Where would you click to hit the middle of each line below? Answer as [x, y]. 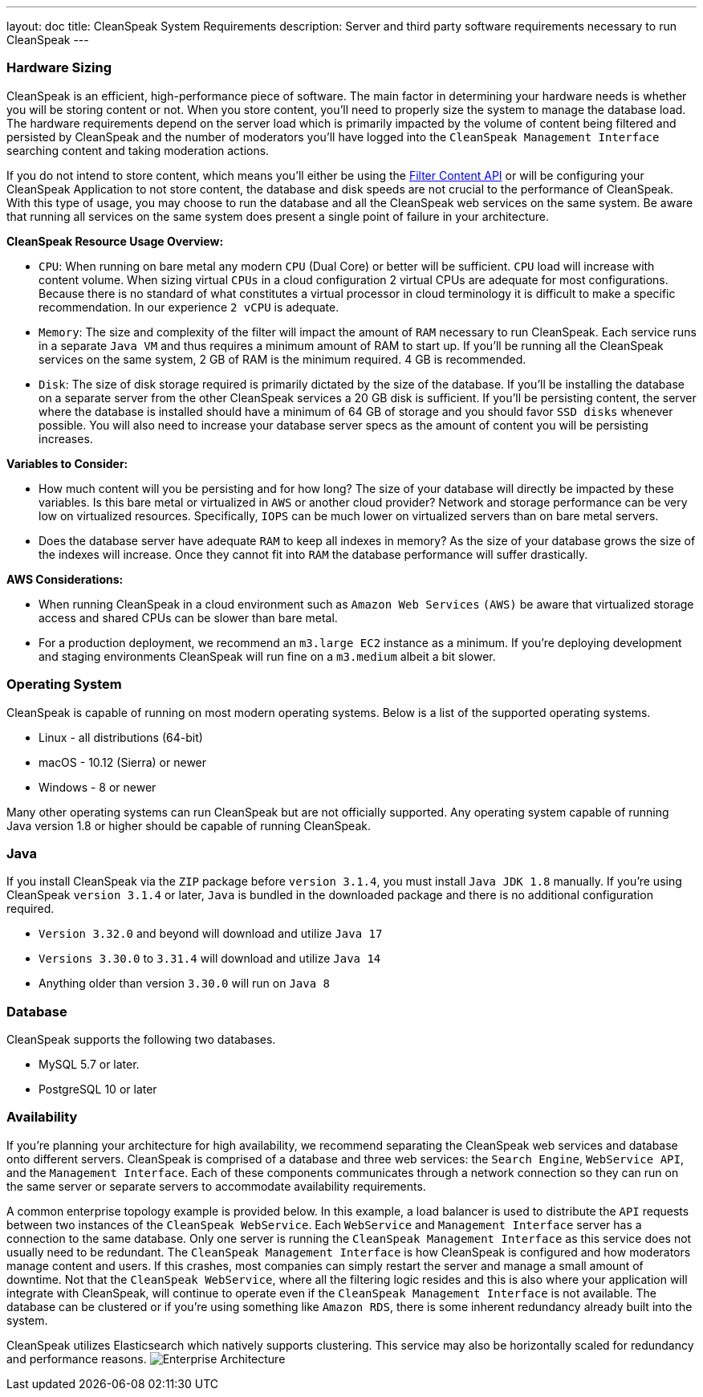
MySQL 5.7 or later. [89, 1064]
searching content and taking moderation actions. [138, 150]
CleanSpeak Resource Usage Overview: [115, 241]
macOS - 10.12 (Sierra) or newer [123, 762]
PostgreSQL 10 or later [98, 1089]
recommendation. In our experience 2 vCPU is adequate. [189, 307]
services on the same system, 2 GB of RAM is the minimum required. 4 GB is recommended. [282, 359]
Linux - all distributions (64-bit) [121, 737]
